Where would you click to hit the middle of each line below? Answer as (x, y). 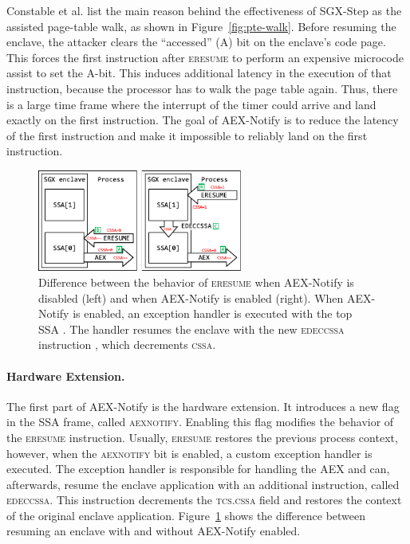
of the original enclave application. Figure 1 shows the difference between (186, 515)
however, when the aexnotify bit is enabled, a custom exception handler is (189, 453)
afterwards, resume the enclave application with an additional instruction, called (203, 484)
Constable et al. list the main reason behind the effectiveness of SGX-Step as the (204, 10)
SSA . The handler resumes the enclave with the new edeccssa (191, 329)
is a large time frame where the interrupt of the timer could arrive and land (191, 104)
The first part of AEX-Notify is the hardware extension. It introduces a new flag (203, 406)
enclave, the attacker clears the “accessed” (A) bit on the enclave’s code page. (196, 42)
